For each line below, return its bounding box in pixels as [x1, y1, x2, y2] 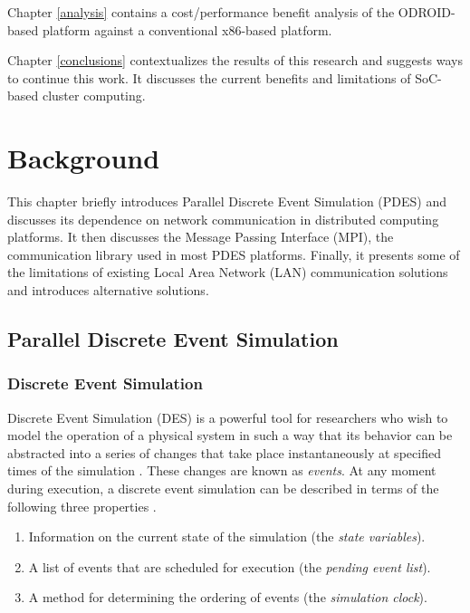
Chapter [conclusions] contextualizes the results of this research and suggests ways [7, 51, 464, 70]
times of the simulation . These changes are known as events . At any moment [7, 461, 436, 480]
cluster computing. [42, 86, 146, 105]
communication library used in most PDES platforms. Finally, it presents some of [7, 244, 460, 263]
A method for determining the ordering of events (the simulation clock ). [28, 588, 427, 607]
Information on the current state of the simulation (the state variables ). [28, 527, 426, 546]
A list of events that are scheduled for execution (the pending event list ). [28, 557, 431, 576]
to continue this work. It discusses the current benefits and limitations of [7, 68, 411, 87]
